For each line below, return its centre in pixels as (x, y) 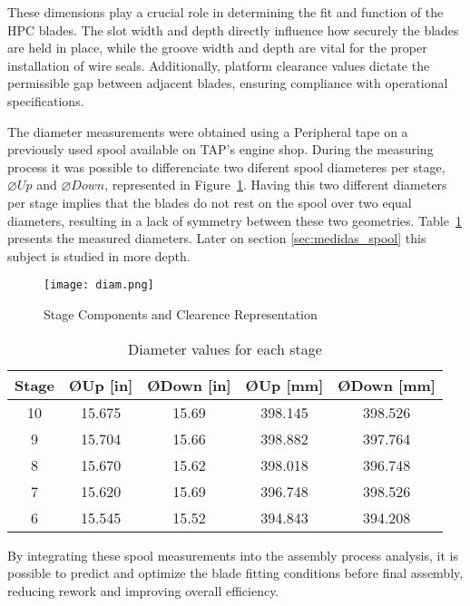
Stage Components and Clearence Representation (181, 313)
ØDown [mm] (387, 385)
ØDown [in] (189, 385)
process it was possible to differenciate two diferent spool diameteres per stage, (226, 166)
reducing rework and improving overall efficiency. (143, 590)
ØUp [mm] (284, 385)
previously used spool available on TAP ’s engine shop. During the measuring (220, 149)
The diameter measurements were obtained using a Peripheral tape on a (208, 131)
